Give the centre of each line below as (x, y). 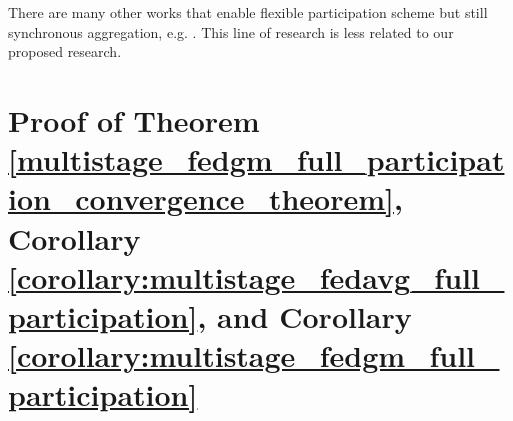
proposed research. (65, 51)
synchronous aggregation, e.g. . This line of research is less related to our (231, 31)
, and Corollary (304, 315)
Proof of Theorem (134, 119)
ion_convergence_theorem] (201, 198)
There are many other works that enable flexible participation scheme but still (248, 12)
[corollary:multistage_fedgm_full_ (254, 355)
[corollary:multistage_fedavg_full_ (256, 276)
